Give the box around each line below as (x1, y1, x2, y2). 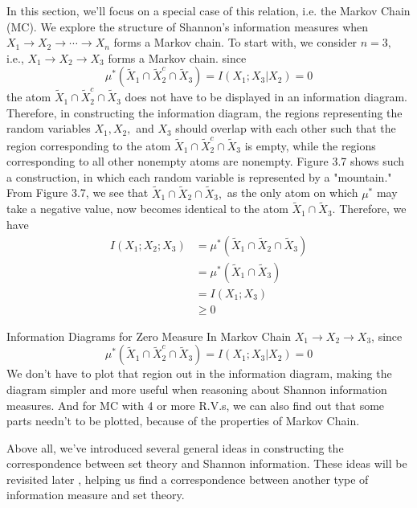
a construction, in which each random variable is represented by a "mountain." (6, 168, 392, 185)
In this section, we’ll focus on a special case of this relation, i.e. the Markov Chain (6, 2, 411, 18)
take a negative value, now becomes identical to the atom (6, 200, 288, 217)
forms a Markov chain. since (108, 49, 247, 66)
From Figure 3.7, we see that (6, 184, 149, 201)
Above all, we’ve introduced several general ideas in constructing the (6, 439, 344, 456)
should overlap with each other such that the (175, 120, 396, 137)
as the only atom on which (227, 184, 358, 201)
